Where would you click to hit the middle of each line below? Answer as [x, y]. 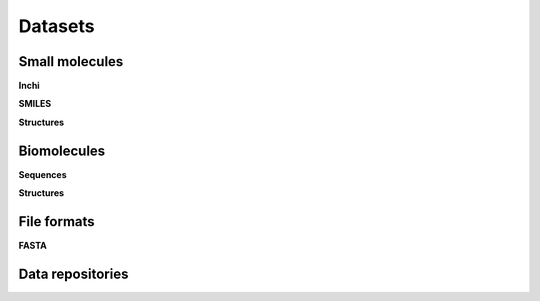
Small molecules [71, 61]
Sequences [42, 174]
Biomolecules [62, 150]
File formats [56, 221]
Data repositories [73, 273]
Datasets [56, 26]
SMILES [35, 104]
